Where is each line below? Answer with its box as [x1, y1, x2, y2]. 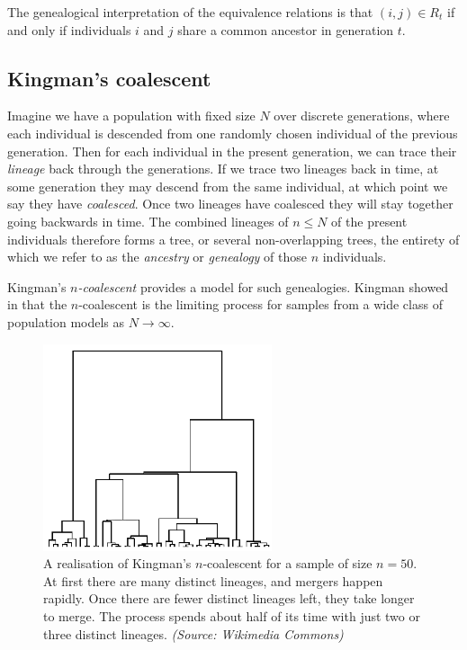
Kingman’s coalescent [7, 64, 211, 92]
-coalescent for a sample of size [202, 554, 373, 573]
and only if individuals [7, 20, 131, 39]
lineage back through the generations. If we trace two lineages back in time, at [7, 159, 439, 178]
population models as [7, 312, 125, 331]
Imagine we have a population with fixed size [7, 106, 256, 125]
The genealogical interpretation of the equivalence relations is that [7, 3, 373, 21]
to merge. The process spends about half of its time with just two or [43, 606, 420, 625]
